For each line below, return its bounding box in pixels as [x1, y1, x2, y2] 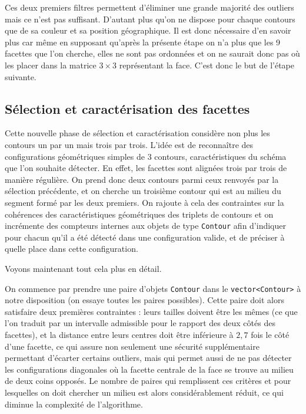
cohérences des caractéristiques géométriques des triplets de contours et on [5, 208, 274, 220]
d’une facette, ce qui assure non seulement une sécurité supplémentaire [5, 340, 260, 352]
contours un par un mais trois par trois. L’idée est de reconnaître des [5, 138, 254, 150]
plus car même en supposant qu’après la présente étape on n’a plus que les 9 [5, 35, 281, 48]
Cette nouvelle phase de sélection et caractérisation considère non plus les [5, 127, 270, 139]
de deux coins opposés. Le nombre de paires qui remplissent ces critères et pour [5, 374, 291, 387]
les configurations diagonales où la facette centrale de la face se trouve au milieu [5, 363, 294, 375]
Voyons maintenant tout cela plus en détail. [5, 262, 162, 274]
